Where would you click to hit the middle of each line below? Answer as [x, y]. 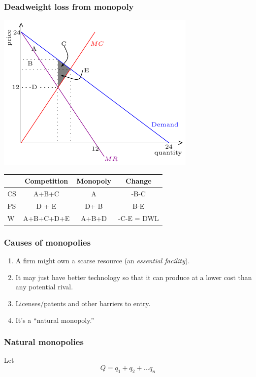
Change [138, 181]
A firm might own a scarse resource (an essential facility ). [103, 261]
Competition [46, 181]
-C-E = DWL [138, 218]
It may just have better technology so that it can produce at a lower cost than [134, 277]
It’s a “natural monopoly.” [55, 320]
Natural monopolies [44, 342]
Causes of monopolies [48, 242]
